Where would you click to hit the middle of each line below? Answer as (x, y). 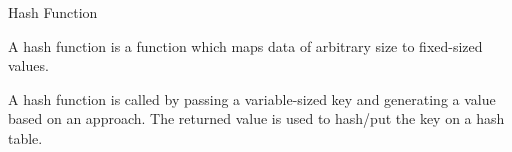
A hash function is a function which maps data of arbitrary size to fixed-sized (245, 45)
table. (25, 137)
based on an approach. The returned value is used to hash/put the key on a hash (256, 118)
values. (28, 65)
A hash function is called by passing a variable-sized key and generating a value (252, 98)
